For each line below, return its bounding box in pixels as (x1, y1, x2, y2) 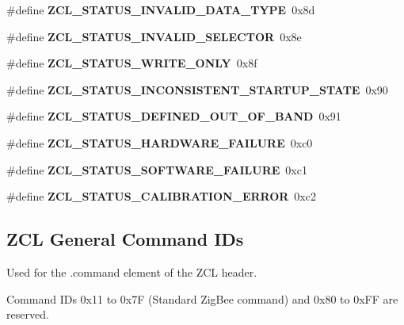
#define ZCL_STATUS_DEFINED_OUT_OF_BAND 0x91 (6, 108, 341, 124)
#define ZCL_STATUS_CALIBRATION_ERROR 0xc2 (6, 188, 316, 205)
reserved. (6, 306, 49, 323)
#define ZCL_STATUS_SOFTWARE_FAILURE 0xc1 (6, 161, 307, 178)
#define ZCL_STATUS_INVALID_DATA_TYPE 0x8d (6, 2, 315, 17)
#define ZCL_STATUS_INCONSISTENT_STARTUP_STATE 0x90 (6, 81, 388, 97)
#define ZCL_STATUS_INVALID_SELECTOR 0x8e (6, 28, 302, 44)
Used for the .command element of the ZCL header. (6, 263, 257, 280)
